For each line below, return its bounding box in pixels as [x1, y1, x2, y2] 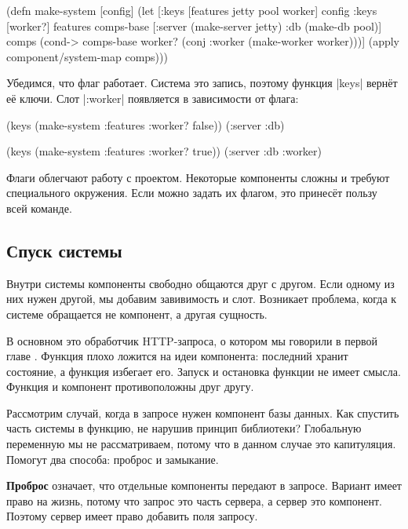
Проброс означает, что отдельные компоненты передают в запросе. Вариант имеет [6, 477, 402, 494]
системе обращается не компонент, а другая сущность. [6, 305, 268, 322]
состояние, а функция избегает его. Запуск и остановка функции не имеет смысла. [6, 363, 401, 379]
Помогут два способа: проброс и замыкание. [6, 451, 219, 467]
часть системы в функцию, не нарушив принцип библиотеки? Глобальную [6, 420, 362, 436]
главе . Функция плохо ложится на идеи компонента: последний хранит [6, 348, 348, 364]
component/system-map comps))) [6, 48, 168, 64]
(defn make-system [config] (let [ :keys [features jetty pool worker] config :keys [6, 2, 377, 18]
